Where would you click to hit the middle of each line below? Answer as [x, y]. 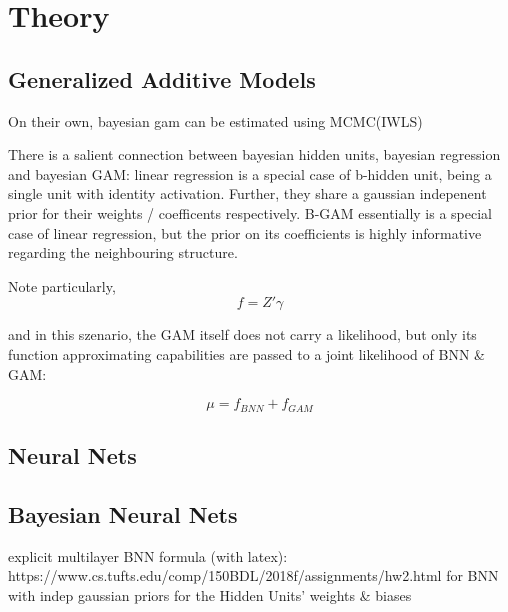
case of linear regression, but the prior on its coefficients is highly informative [245, 232]
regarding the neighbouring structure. [123, 252]
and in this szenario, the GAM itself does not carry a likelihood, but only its [242, 334]
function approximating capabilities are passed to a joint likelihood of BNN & [246, 353]
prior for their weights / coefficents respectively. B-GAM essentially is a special [250, 212]
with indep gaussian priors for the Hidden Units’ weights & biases [210, 594]
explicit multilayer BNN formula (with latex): [148, 555]
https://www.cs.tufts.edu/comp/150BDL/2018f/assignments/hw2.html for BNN [253, 575]
